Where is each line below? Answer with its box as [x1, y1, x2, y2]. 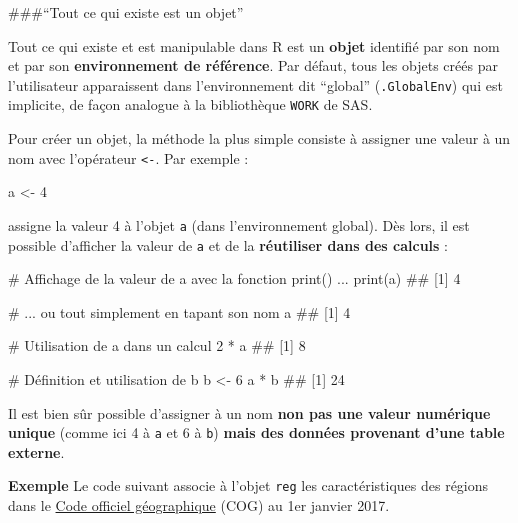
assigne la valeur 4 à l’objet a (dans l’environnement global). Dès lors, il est [8, 214, 470, 235]
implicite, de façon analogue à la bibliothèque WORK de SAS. [8, 94, 373, 115]
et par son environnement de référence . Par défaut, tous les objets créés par [8, 55, 498, 76]
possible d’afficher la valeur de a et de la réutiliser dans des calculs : [8, 234, 448, 255]
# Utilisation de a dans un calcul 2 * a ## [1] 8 [8, 335, 306, 356]
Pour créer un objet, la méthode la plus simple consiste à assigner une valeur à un [8, 128, 511, 149]
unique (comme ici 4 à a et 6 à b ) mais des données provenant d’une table [8, 422, 505, 443]
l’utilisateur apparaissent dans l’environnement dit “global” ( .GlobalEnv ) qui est [8, 74, 503, 95]
